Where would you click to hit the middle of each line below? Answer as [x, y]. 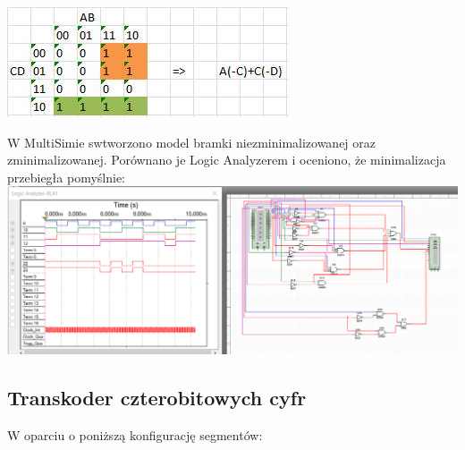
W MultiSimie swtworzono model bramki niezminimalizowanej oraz [192, 142]
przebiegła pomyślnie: [66, 177]
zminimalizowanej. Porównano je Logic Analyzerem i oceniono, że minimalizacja [227, 160]
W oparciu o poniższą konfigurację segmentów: [135, 434]
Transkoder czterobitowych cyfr [157, 397]
